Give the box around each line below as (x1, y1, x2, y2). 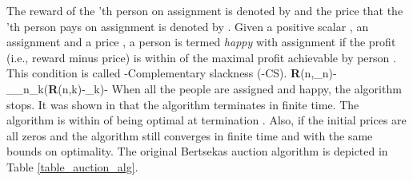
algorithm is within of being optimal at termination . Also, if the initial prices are (6, 112, 407, 128)
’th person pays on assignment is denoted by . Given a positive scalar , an (6, 18, 369, 34)
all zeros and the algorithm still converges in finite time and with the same (6, 127, 373, 144)
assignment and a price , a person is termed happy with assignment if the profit (6, 33, 396, 50)
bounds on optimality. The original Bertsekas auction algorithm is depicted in (6, 143, 388, 159)
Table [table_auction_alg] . (6, 158, 138, 175)
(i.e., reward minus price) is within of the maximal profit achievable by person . (6, 49, 396, 65)
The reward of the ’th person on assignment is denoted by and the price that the (6, 2, 403, 18)
